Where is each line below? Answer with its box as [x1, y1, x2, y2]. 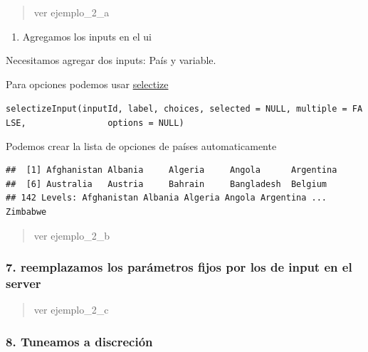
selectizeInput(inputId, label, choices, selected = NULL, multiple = [6, 104, 347, 114]
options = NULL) [107, 118, 184, 129]
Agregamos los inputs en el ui [22, 28, 152, 43]
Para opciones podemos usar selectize [6, 76, 169, 91]
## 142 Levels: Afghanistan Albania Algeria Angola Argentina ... [6, 193, 327, 203]
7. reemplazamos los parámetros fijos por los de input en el [6, 258, 352, 276]
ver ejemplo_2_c [33, 302, 109, 317]
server [6, 274, 41, 292]
